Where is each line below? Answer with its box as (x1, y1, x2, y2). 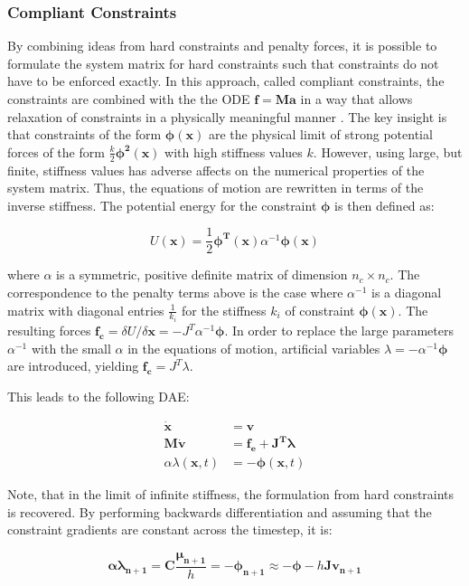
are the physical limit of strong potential (208, 125, 433, 144)
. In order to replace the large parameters (224, 321, 454, 340)
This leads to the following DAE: (7, 386, 190, 405)
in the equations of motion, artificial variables (127, 338, 380, 357)
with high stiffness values (164, 142, 303, 161)
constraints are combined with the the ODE (7, 90, 250, 108)
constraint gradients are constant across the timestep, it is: (7, 520, 333, 539)
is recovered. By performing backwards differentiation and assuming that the (7, 502, 432, 521)
